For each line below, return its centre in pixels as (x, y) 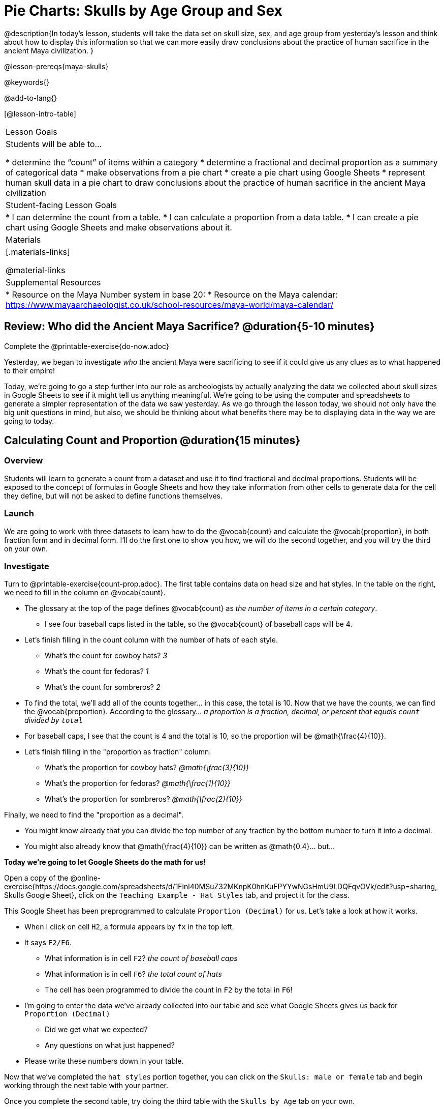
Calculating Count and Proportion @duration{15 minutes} (152, 441)
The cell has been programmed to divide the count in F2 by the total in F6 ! (169, 990)
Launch (19, 514)
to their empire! (30, 370)
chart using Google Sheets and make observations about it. (119, 227)
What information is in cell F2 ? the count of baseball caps (141, 958)
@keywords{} (27, 82)
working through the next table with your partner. (86, 1086)
